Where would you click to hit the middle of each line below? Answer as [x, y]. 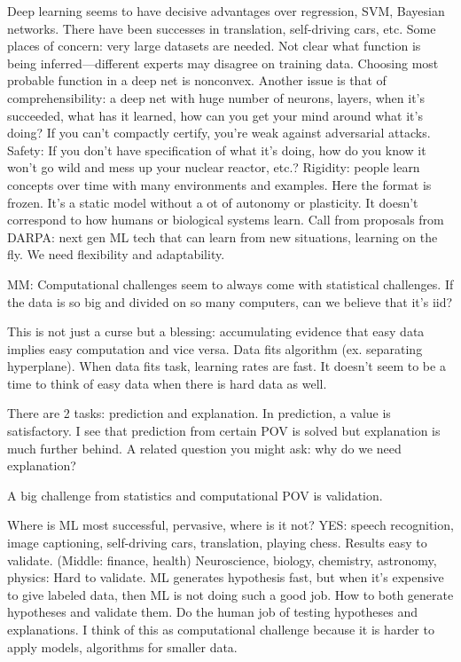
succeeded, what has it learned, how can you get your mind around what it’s [215, 115]
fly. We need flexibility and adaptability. [116, 254]
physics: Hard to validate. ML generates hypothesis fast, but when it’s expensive [226, 577]
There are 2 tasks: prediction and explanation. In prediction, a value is [199, 413]
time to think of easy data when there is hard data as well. [167, 383]
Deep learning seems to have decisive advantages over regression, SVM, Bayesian [226, 11]
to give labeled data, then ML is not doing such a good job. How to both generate [230, 594]
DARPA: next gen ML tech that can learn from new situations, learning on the [223, 236]
